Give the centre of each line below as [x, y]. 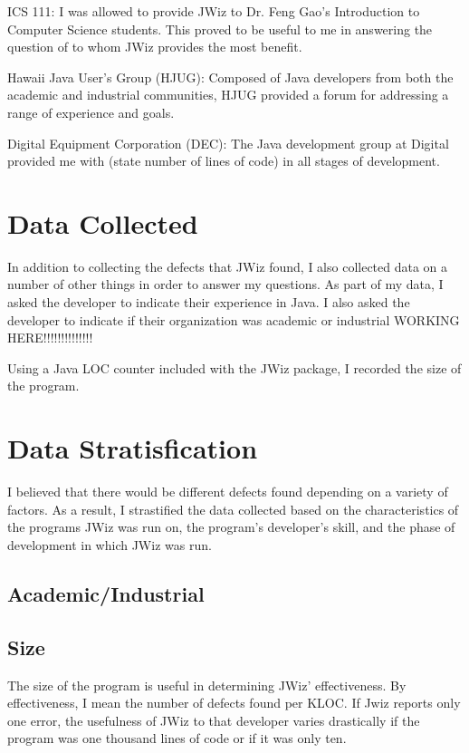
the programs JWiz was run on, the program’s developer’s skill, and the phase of [231, 527]
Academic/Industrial [106, 593]
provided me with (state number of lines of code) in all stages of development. [224, 161]
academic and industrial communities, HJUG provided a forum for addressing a [228, 95]
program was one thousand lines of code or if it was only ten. [177, 738]
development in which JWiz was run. [110, 544]
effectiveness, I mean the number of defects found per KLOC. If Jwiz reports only [234, 703]
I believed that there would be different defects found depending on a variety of [228, 492]
